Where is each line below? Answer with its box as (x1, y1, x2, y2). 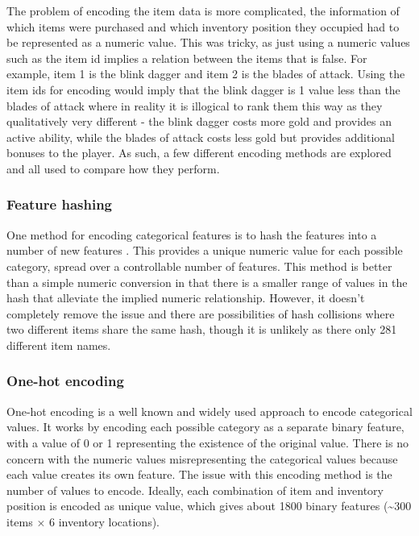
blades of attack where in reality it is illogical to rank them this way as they (6, 97, 383, 114)
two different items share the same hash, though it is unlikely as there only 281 (6, 321, 397, 338)
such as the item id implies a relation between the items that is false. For (6, 49, 367, 66)
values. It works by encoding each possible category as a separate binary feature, (6, 418, 404, 435)
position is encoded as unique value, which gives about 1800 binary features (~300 (6, 497, 412, 514)
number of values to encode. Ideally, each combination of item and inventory (6, 481, 384, 498)
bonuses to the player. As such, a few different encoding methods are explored (6, 144, 392, 161)
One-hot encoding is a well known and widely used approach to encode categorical (6, 402, 413, 419)
